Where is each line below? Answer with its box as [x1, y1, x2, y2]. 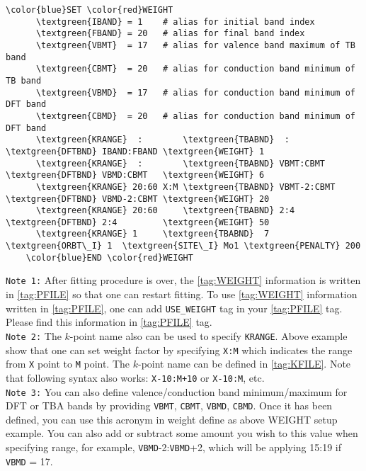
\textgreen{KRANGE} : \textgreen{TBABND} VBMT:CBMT [35, 158, 326, 169]
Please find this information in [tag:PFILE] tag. [6, 314, 212, 329]
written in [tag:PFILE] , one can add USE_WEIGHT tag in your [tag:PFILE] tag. [6, 300, 343, 315]
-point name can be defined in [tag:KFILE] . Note [138, 356, 351, 371]
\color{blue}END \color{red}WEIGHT [25, 252, 193, 263]
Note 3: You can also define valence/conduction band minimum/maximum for [6, 384, 348, 399]
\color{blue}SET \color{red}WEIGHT [6, 5, 173, 15]
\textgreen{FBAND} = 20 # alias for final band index [35, 28, 305, 39]
